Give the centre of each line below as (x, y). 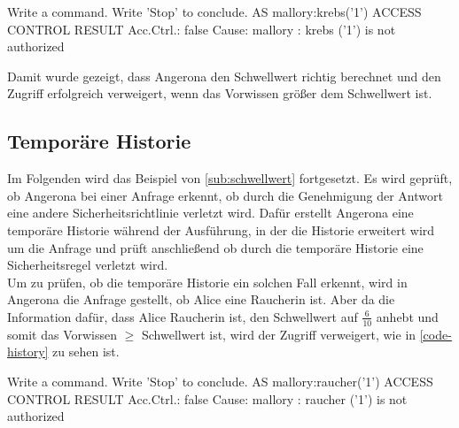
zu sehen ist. (86, 352)
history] (28, 352)
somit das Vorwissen (62, 334)
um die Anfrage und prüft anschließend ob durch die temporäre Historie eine (215, 247)
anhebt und (407, 316)
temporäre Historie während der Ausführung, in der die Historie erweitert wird (221, 229)
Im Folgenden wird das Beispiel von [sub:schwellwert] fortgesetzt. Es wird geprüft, (230, 178)
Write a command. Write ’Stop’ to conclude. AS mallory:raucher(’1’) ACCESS (220, 381)
